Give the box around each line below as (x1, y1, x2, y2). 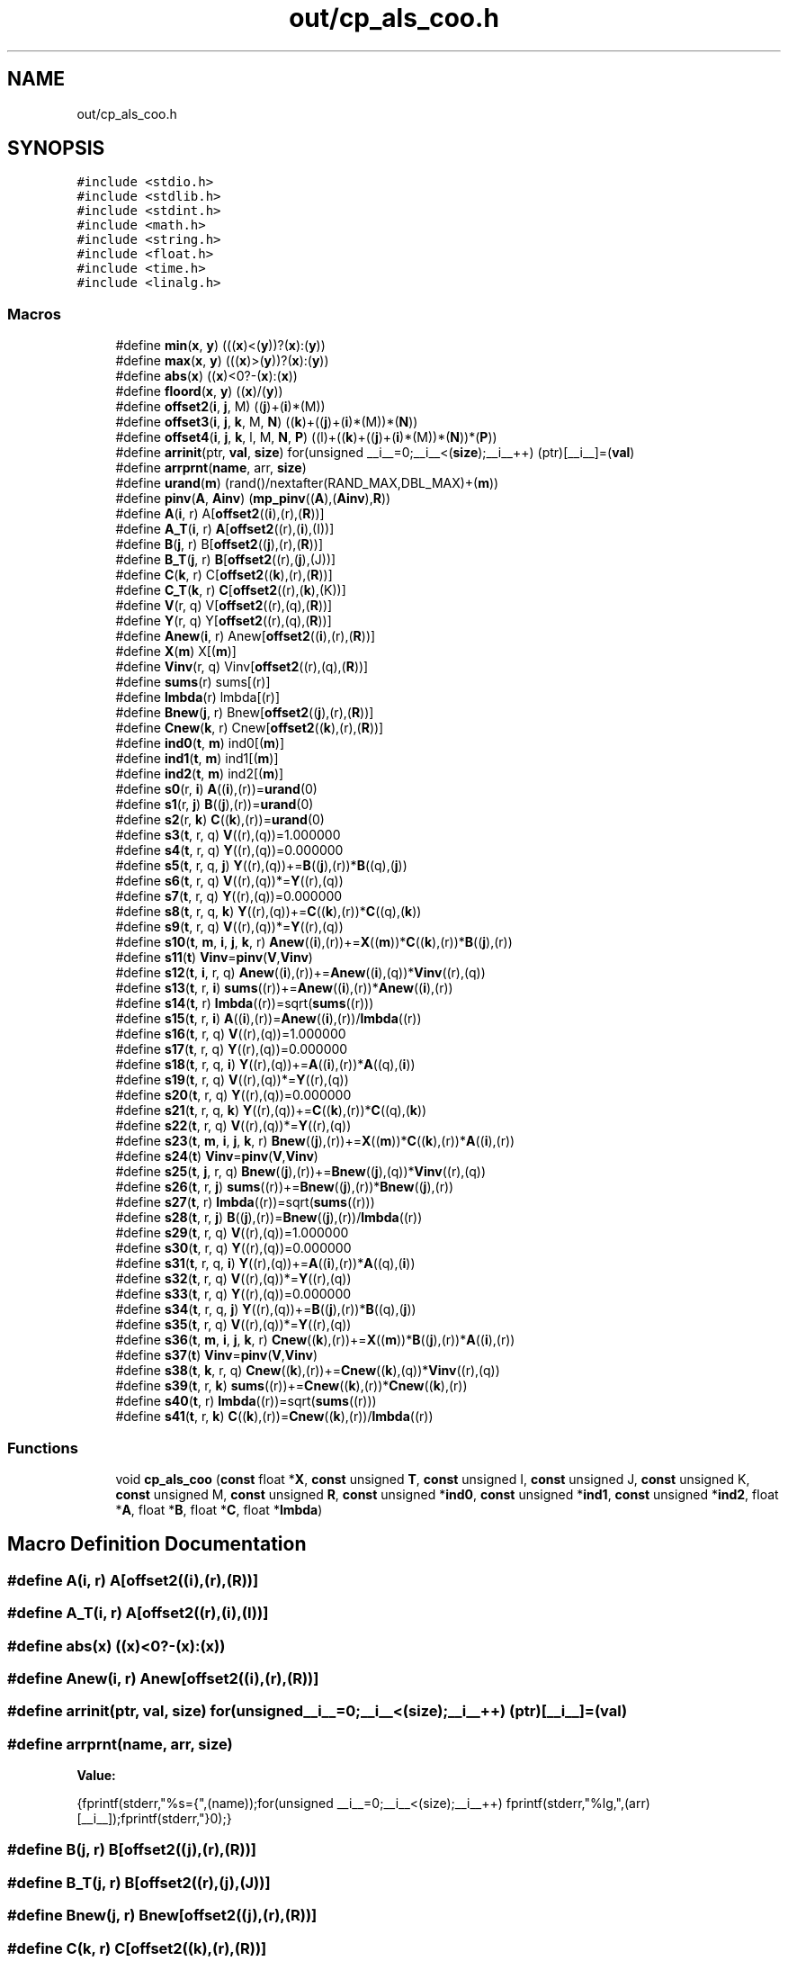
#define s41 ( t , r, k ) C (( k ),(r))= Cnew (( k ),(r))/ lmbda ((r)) (115, 1408, 434, 1425)
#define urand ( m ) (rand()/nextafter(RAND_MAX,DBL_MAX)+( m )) (115, 475, 499, 491)
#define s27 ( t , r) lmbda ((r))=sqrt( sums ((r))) (115, 1194, 375, 1210)
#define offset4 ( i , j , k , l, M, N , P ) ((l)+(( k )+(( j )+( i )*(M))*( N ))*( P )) (115, 429, 497, 445)
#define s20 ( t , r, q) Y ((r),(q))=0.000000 (115, 1087, 352, 1103)
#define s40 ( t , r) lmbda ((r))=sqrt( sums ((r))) (115, 1393, 377, 1409)
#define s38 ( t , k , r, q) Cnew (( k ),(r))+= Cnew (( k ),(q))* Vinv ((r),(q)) (115, 1363, 500, 1379)
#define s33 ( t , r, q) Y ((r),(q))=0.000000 (115, 1286, 352, 1302)
